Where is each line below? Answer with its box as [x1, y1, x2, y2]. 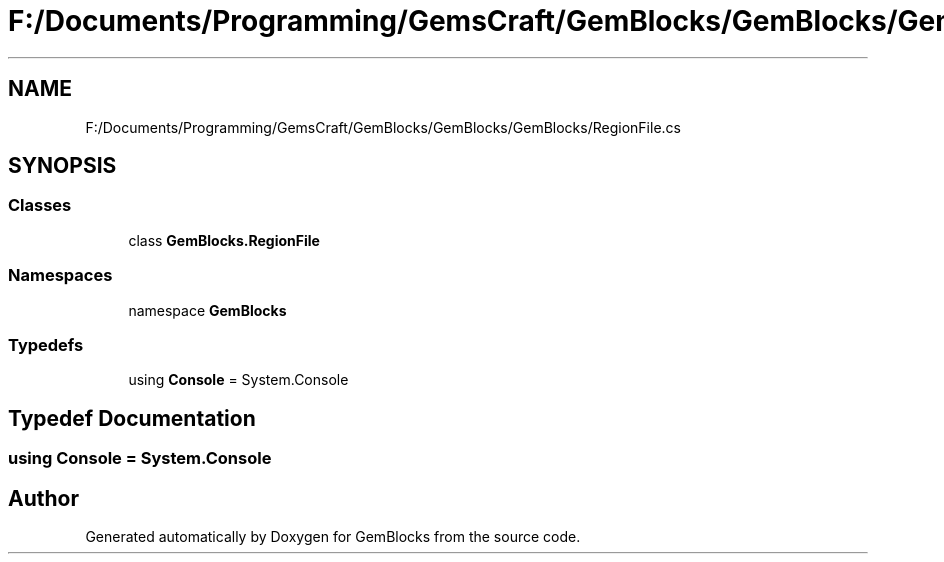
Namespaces [8, 265, 113, 286]
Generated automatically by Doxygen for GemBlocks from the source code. [85, 528, 581, 545]
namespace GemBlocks [128, 301, 287, 319]
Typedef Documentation [8, 405, 256, 431]
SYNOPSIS [8, 153, 117, 179]
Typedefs [8, 334, 84, 355]
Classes [8, 195, 72, 216]
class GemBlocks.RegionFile [128, 231, 320, 249]
